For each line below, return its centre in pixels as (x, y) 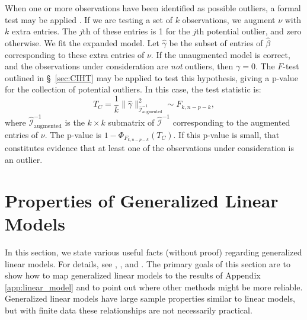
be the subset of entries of (216, 43)
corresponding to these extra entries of (75, 54)
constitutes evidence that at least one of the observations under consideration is (149, 148)
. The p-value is (73, 134)
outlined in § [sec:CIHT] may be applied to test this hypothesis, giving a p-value (151, 77)
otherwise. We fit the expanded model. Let (82, 43)
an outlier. (24, 160)
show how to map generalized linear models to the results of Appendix (133, 275)
